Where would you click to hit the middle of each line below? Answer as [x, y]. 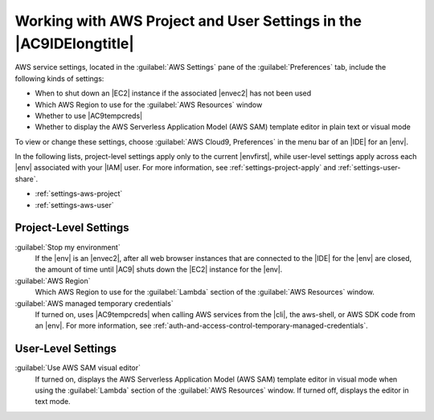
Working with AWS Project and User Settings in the [188, 21]
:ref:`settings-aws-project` [79, 194]
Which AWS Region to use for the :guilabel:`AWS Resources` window [149, 104]
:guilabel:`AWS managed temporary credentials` [94, 303]
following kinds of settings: [59, 78]
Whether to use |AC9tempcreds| [89, 116]
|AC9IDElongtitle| [74, 43]
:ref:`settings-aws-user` [74, 205]
